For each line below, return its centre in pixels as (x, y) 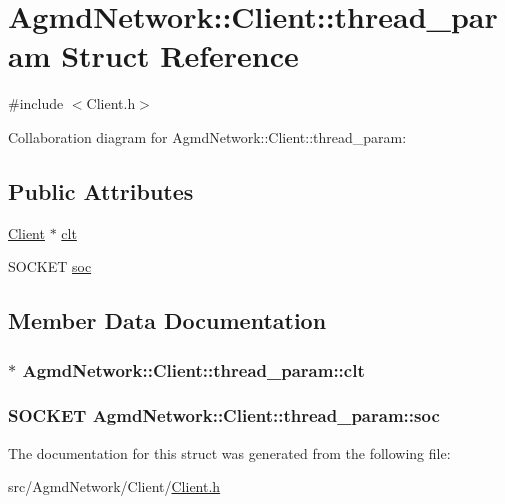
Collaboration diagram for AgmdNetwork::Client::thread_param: (207, 136)
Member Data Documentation (167, 320)
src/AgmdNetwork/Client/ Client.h (114, 486)
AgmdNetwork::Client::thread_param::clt (193, 369)
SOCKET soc (50, 266)
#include (36, 103)
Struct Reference (180, 55)
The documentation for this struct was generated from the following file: (229, 452)
